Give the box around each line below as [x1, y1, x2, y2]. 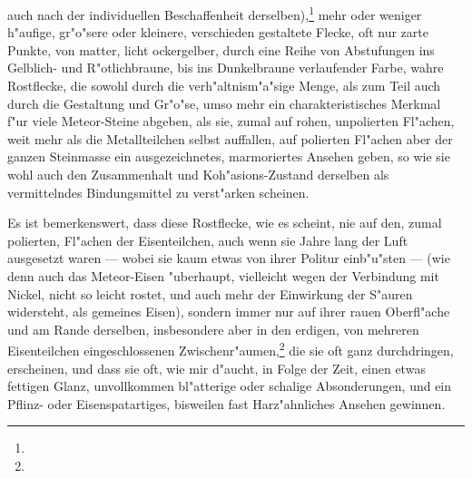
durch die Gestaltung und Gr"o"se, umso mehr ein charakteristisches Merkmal [7, 93, 441, 112]
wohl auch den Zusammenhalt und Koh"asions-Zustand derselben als [7, 165, 389, 183]
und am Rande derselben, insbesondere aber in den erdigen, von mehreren [7, 319, 419, 338]
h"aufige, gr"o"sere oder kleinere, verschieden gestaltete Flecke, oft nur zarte [7, 23, 428, 42]
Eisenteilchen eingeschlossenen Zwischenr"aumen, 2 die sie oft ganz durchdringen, [7, 338, 454, 359]
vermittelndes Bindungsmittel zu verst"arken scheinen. [7, 182, 310, 201]
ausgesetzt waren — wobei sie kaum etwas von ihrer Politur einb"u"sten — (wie [7, 249, 450, 268]
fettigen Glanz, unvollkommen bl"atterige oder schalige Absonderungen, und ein [7, 376, 452, 395]
